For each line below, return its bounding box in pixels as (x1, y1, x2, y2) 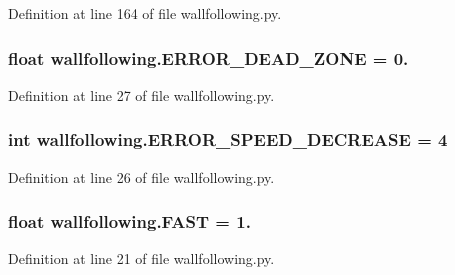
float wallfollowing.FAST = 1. (8, 209, 251, 234)
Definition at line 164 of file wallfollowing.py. (8, 3, 282, 23)
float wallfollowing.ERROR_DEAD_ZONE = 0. (8, 45, 409, 70)
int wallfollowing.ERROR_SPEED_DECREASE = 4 (8, 127, 448, 152)
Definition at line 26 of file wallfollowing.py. (8, 166, 275, 187)
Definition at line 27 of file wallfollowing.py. (8, 84, 275, 105)
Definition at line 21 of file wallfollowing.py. (8, 248, 275, 269)
